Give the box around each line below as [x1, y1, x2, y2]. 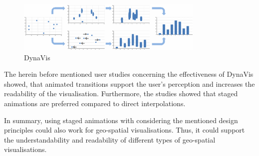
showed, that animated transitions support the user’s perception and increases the [4, 78, 255, 89]
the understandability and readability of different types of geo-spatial [4, 134, 216, 145]
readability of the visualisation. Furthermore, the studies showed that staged [4, 88, 238, 99]
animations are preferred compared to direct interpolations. [4, 98, 186, 109]
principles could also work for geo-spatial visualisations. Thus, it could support [4, 125, 245, 135]
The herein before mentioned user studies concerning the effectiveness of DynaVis [4, 69, 254, 79]
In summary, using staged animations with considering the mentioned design [4, 115, 238, 125]
